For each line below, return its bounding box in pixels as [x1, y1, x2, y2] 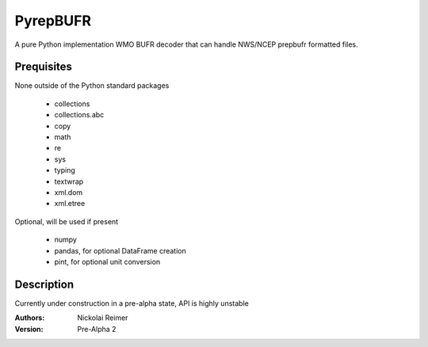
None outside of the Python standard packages [14, 81, 170, 90]
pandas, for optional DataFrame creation [54, 246, 186, 255]
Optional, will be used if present [14, 216, 119, 226]
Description [14, 277, 75, 291]
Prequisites [14, 60, 73, 74]
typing [54, 166, 75, 175]
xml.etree [54, 199, 86, 208]
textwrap [54, 177, 84, 186]
